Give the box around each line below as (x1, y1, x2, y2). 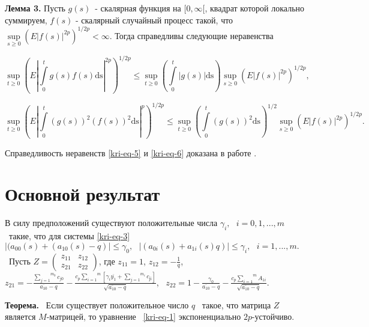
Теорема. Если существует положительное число (5, 298, 189, 311)
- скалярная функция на (95, 2, 181, 14)
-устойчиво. (251, 310, 295, 323)
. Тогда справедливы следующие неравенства (109, 29, 274, 41)
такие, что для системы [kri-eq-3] (8, 230, 130, 242)
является (5, 310, 36, 323)
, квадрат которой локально (205, 2, 305, 14)
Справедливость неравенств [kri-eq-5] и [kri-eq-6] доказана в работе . (5, 146, 257, 159)
